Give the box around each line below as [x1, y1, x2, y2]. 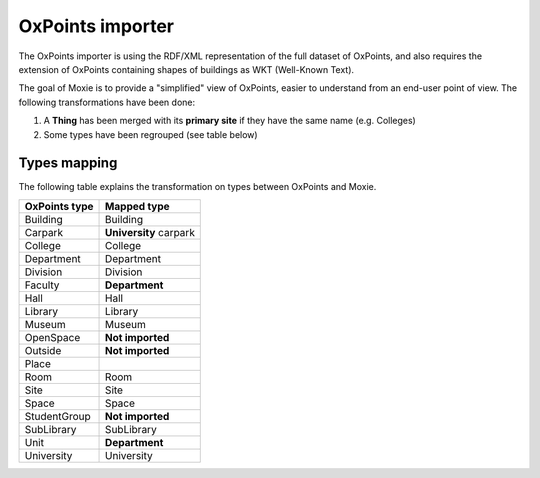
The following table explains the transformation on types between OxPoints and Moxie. [18, 181, 377, 193]
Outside [24, 343, 62, 357]
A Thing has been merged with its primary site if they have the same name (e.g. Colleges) [43, 115, 417, 127]
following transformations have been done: [18, 96, 196, 108]
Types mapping [18, 155, 118, 172]
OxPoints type [24, 199, 94, 213]
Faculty [24, 278, 60, 292]
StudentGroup [24, 409, 92, 423]
